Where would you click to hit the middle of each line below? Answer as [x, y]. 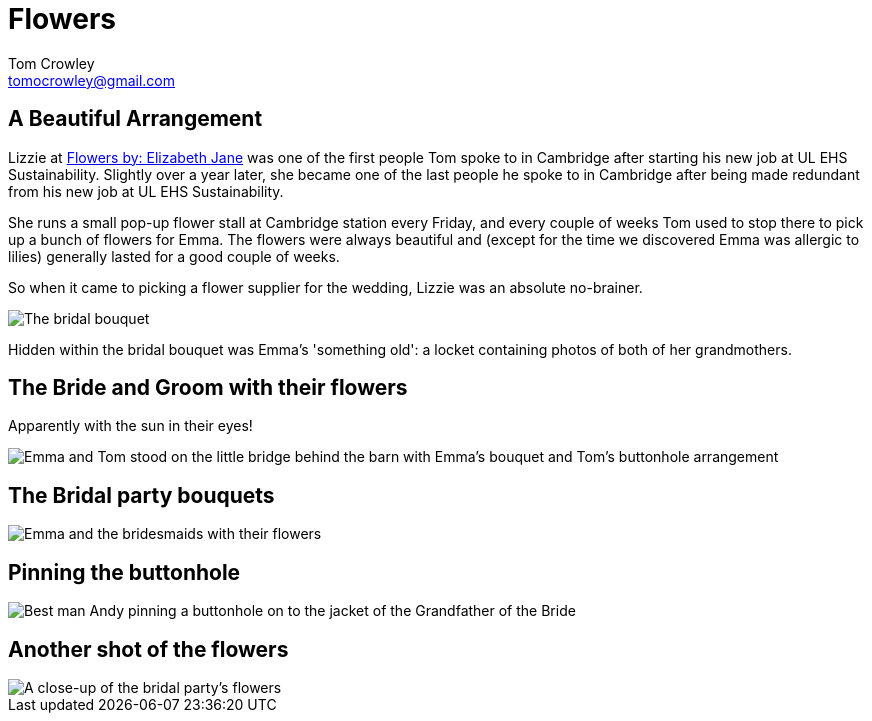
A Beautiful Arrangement [135, 119]
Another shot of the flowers [148, 649]
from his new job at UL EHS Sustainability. [146, 191]
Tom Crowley [51, 63]
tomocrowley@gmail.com [91, 80]
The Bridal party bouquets [141, 495]
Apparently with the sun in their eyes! [130, 426]
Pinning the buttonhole [124, 572]
